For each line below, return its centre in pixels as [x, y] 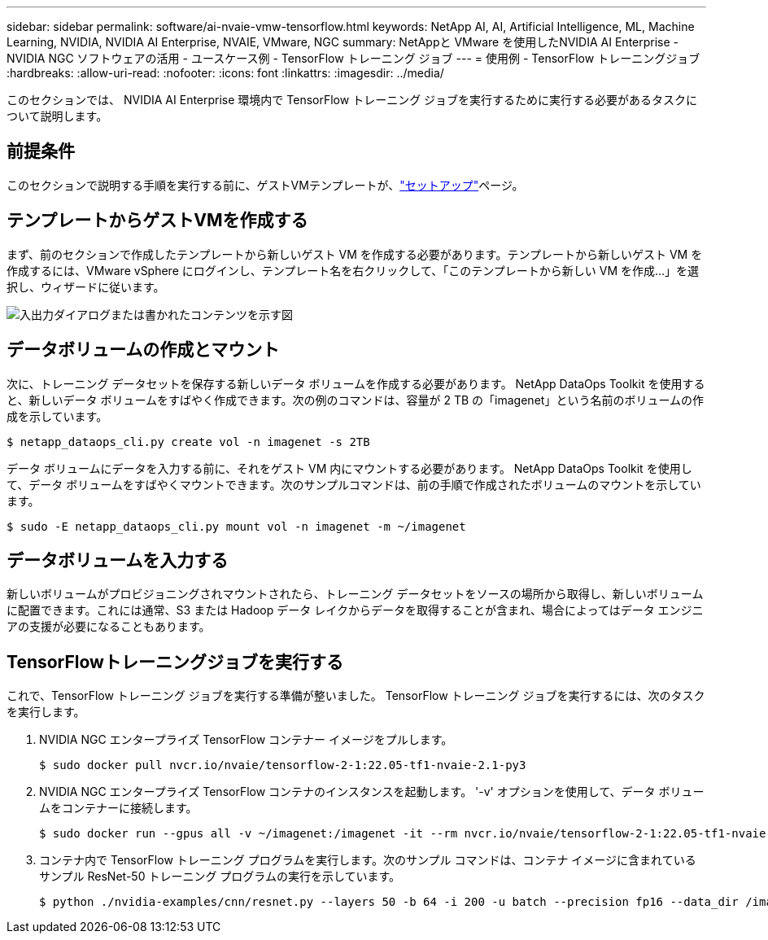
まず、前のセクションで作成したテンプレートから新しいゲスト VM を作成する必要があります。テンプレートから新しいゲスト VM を [355, 254]
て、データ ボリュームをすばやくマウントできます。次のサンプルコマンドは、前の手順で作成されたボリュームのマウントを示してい [354, 484]
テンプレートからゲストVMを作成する [157, 221]
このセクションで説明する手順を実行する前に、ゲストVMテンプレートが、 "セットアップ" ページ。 [265, 185]
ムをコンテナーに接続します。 [118, 808]
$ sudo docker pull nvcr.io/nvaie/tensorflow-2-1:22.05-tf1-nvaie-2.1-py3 [283, 765]
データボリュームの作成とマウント [143, 350]
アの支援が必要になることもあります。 [109, 627]
